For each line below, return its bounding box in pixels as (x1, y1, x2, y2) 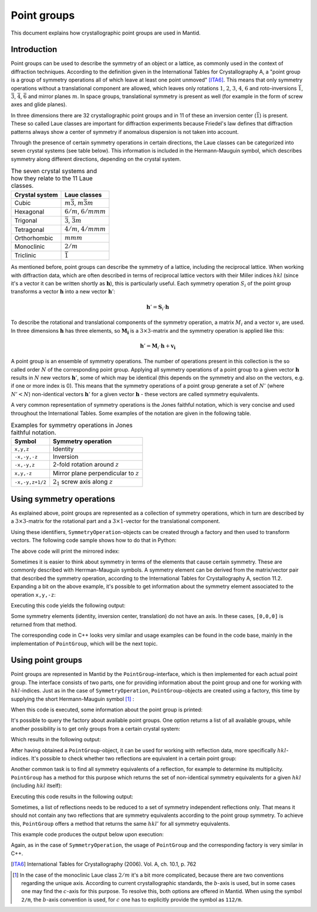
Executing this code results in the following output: (11, 793, 133, 800)
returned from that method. (11, 621, 77, 628)
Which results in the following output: (11, 736, 101, 743)
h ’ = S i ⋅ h (146, 303, 170, 312)
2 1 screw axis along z (53, 478, 113, 487)
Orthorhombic (14, 234, 53, 242)
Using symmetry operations (11, 494, 116, 504)
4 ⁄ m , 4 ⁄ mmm (65, 225, 106, 233)
